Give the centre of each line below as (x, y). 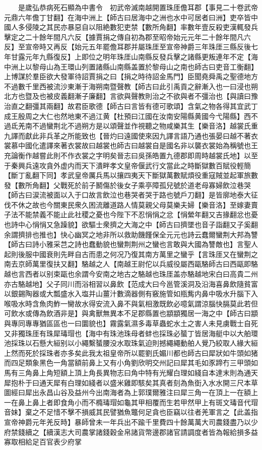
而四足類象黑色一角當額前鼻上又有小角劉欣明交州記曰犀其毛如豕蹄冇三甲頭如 (131, 363)
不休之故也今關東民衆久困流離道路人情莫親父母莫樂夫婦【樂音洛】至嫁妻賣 (134, 204)
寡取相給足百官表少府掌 (43, 442)
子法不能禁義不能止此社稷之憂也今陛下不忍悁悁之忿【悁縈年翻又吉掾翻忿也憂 (131, 214)
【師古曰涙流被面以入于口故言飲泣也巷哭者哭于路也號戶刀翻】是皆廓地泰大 (127, 195)
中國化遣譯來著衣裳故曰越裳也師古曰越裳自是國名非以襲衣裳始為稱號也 (134, 145)
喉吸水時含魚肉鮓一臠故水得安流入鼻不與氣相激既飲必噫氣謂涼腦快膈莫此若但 (131, 303)
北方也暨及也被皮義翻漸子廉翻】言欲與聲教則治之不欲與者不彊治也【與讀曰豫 (131, 96)
